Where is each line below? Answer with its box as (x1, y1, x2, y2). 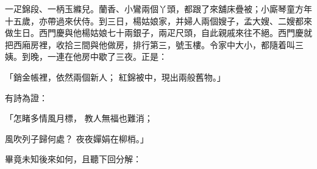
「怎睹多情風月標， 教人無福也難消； (5, 112, 153, 124)
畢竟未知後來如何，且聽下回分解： (5, 153, 141, 165)
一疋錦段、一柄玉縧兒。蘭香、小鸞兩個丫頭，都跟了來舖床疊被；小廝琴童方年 (5, 2, 312, 15)
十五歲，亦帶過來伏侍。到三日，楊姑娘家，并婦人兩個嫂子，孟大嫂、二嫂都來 (5, 14, 312, 27)
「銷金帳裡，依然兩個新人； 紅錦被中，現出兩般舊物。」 (5, 70, 226, 83)
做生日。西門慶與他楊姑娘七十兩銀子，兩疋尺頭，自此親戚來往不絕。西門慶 (5, 26, 304, 39)
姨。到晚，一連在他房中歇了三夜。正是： (5, 50, 167, 63)
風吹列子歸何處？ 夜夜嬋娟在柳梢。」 (5, 132, 149, 145)
